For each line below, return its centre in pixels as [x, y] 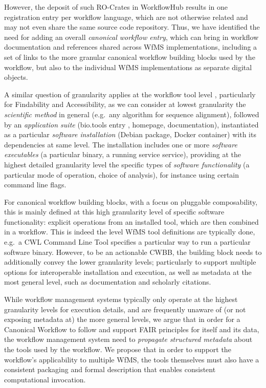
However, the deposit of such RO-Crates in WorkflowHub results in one [116, 7]
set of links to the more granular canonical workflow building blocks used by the [130, 57]
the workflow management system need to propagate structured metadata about [128, 339]
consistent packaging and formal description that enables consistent [110, 369]
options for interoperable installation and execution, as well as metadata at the [128, 272]
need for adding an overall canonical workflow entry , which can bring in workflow [131, 37]
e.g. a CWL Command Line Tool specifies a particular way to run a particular [127, 242]
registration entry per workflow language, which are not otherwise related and [126, 17]
